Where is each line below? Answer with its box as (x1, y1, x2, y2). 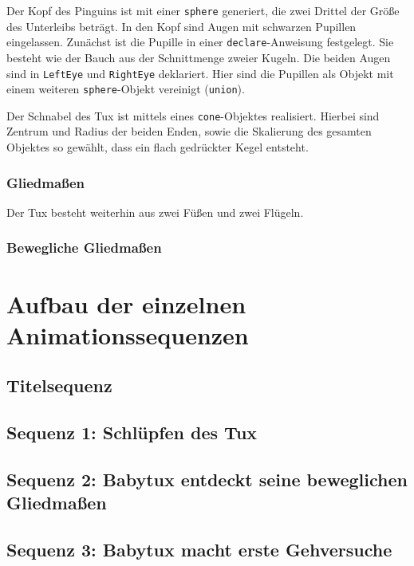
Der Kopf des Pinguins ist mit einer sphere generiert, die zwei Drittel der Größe (6, 2, 400, 18)
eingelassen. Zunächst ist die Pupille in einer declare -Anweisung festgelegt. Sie (6, 33, 394, 50)
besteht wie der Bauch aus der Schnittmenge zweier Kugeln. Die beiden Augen (6, 49, 391, 65)
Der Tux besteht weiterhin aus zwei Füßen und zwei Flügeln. (6, 203, 304, 220)
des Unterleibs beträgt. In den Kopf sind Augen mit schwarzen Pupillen (6, 18, 357, 34)
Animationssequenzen (6, 318, 249, 351)
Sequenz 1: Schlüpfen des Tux (6, 420, 258, 445)
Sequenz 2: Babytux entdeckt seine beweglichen (6, 466, 408, 491)
